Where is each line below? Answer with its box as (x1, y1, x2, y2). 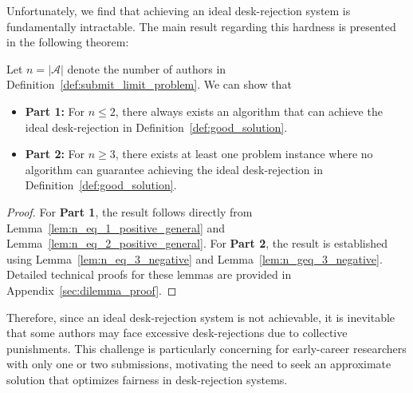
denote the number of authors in (67, 60, 226, 77)
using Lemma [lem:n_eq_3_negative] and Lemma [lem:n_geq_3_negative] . (6, 250, 383, 267)
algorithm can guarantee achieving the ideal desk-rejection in (25, 161, 323, 177)
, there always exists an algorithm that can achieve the (115, 102, 383, 119)
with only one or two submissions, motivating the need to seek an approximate (6, 355, 391, 372)
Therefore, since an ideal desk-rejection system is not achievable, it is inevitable (6, 308, 395, 325)
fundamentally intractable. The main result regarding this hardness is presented (6, 18, 396, 34)
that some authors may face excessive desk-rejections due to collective (6, 324, 348, 341)
